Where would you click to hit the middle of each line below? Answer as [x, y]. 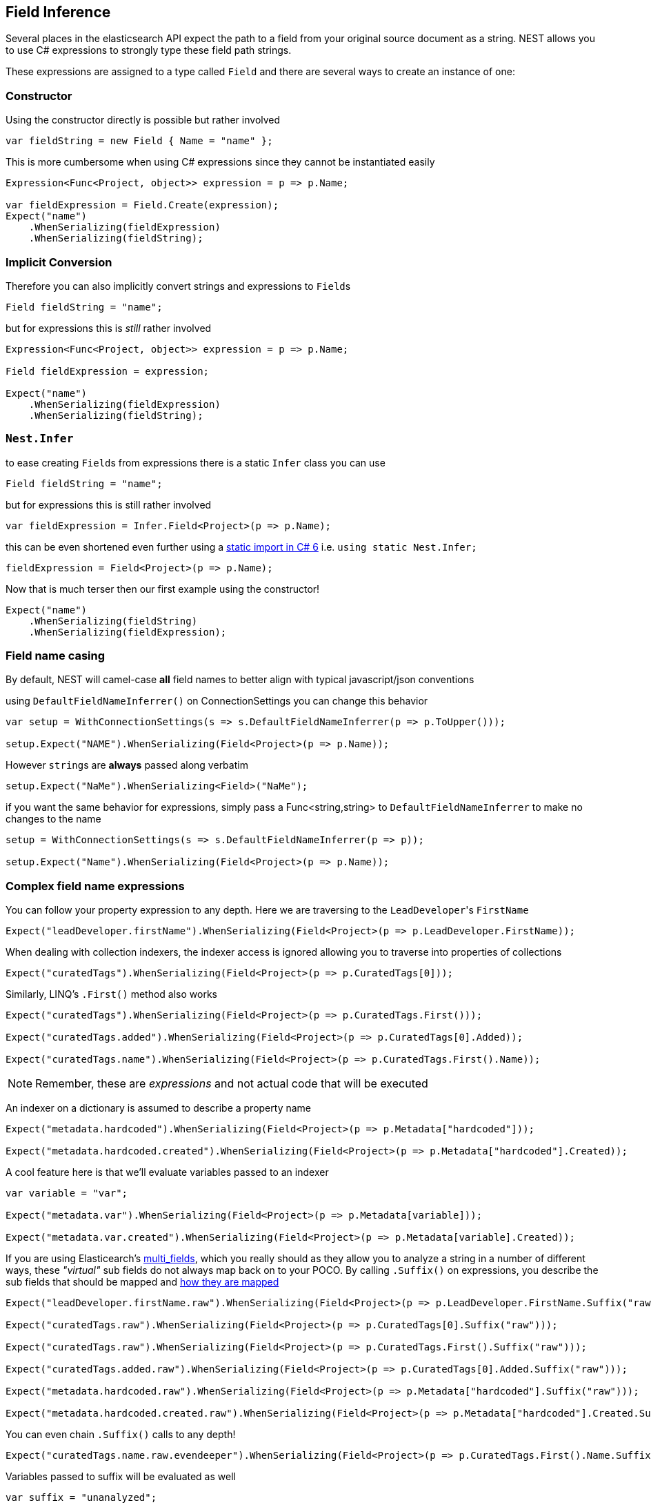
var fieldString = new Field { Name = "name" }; [139, 141]
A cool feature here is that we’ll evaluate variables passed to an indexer [167, 1172]
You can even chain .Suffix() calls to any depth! [121, 1435]
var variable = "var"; [67, 1193]
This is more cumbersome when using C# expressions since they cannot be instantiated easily [220, 162]
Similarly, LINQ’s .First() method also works [111, 994]
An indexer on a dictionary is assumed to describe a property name [158, 1108]
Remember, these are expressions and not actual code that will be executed [232, 1084]
